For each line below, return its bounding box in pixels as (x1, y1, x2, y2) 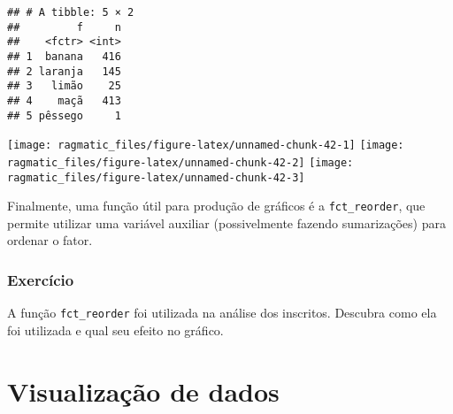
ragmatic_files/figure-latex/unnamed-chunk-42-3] (7, 171, 305, 184)
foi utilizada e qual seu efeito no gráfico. (7, 320, 224, 339)
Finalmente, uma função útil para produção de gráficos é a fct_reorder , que (7, 196, 426, 215)
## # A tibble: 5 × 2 (7, 6, 134, 19)
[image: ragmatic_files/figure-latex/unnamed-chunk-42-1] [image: (7, 139, 404, 152)
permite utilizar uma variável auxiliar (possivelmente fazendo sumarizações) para (7, 213, 446, 232)
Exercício (7, 268, 74, 290)
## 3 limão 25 (7, 80, 121, 93)
